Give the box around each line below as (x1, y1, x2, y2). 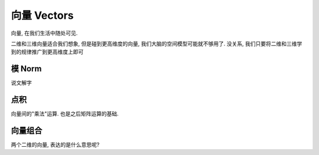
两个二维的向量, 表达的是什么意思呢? (11, 141, 100, 149)
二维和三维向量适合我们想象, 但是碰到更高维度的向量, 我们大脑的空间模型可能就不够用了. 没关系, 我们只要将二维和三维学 (11, 40, 302, 47)
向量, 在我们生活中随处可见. (11, 29, 78, 37)
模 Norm (11, 64, 42, 74)
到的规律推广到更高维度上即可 (11, 48, 84, 55)
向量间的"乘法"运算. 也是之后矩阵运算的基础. (11, 110, 119, 117)
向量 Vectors (11, 9, 74, 22)
